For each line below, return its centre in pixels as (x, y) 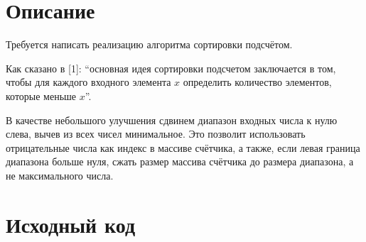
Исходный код (71, 224)
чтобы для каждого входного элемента (88, 82)
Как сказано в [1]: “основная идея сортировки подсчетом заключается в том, (171, 68)
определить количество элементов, (257, 82)
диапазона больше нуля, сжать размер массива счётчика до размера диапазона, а (180, 161)
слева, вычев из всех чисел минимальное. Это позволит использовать (156, 134)
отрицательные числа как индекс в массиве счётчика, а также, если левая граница (183, 147)
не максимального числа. (60, 175)
